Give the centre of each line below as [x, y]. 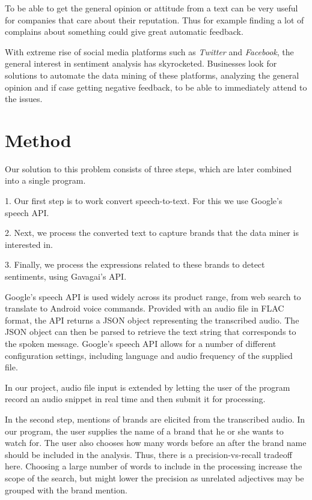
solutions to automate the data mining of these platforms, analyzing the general [152, 75]
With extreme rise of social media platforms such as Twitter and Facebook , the [149, 51]
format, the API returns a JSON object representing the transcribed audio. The [152, 320]
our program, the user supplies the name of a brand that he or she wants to [144, 431]
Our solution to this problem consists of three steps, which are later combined [148, 168]
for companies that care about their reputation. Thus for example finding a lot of [154, 20]
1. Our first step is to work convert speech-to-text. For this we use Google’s [144, 201]
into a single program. [45, 180]
